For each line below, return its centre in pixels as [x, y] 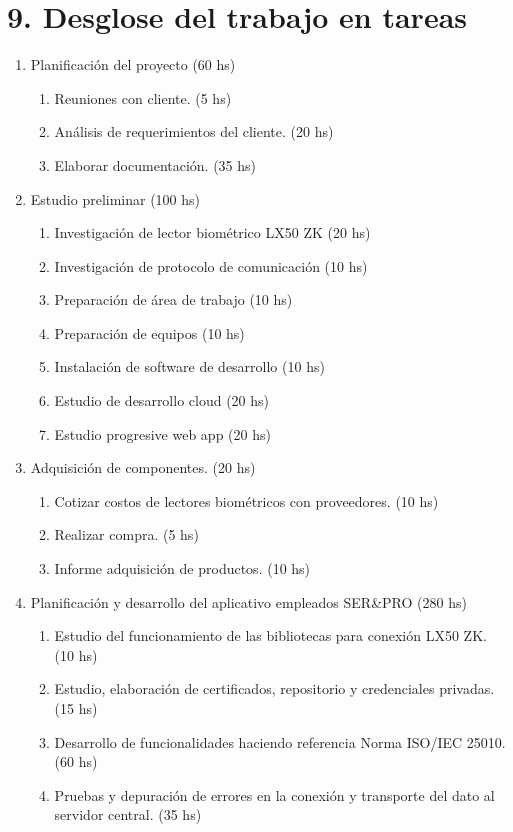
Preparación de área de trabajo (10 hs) [173, 299]
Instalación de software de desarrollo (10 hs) [189, 366]
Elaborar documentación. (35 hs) [155, 164]
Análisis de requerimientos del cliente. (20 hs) [194, 131]
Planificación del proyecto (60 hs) [133, 64]
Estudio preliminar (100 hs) [115, 198]
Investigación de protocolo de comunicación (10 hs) [211, 265]
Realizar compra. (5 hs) [126, 534]
